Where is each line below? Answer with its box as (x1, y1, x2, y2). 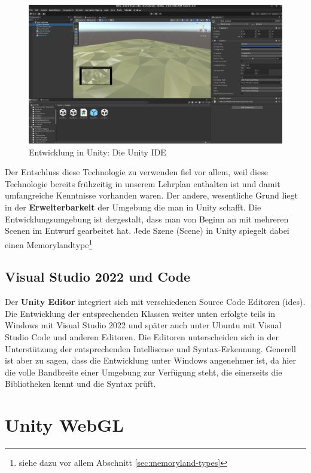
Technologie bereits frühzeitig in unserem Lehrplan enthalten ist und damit (5, 177, 280, 190)
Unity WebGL (5, 413, 124, 437)
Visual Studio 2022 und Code (5, 267, 191, 286)
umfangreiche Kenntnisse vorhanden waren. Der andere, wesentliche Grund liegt (5, 189, 298, 202)
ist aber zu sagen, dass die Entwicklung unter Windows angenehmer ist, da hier (5, 354, 296, 367)
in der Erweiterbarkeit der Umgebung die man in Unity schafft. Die (5, 201, 261, 213)
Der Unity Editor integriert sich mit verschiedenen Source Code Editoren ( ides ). (5, 295, 306, 308)
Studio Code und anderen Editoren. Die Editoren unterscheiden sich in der (5, 331, 279, 343)
